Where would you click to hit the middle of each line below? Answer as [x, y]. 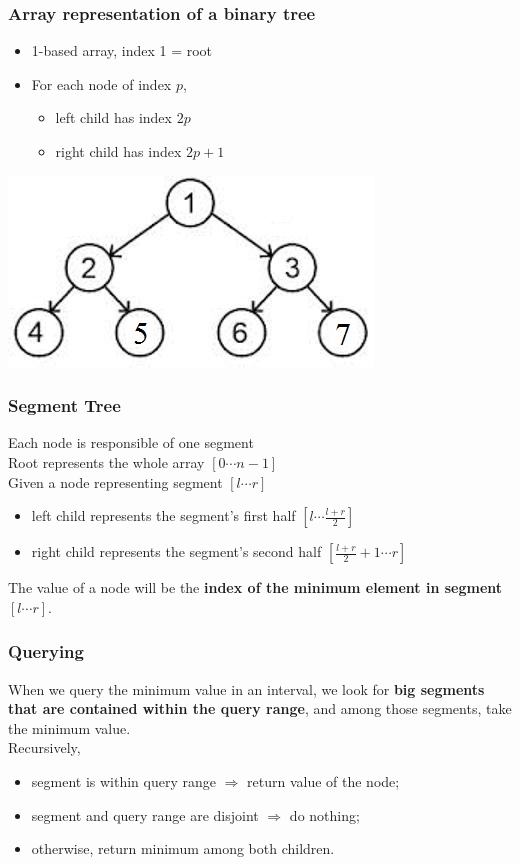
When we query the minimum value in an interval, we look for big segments [246, 688]
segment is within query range [123, 780]
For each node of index [101, 83]
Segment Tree [64, 405]
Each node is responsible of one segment [131, 442]
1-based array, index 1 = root [122, 50]
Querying [46, 651]
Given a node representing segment [115, 481]
